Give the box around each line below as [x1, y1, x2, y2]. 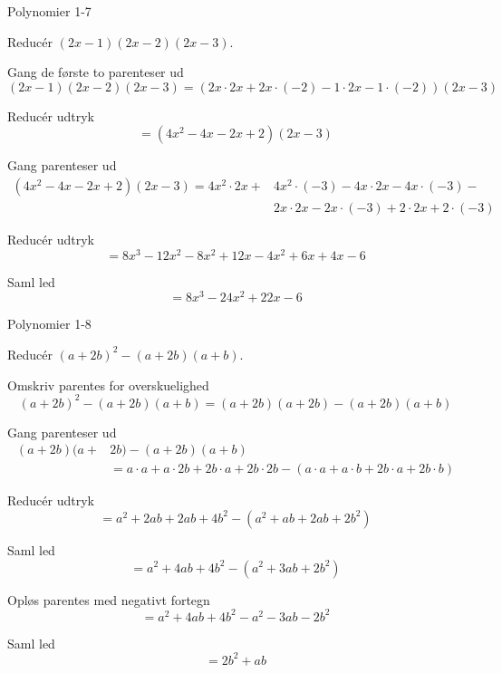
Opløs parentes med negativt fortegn [7, 590, 210, 609]
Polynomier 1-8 [7, 314, 92, 333]
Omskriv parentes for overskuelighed [7, 375, 209, 394]
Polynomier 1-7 [7, 2, 92, 20]
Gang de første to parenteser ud [7, 62, 184, 82]
